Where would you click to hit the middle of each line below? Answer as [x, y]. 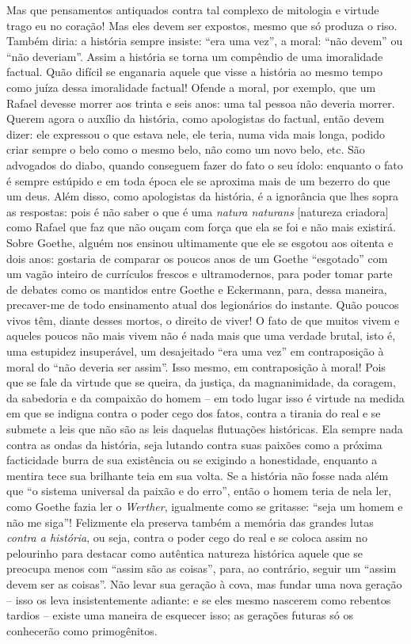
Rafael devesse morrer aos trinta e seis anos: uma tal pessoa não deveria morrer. [201, 103]
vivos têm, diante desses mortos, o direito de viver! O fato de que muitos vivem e [203, 320]
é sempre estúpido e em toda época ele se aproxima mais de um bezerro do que [198, 180]
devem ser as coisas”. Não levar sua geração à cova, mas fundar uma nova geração [204, 583]
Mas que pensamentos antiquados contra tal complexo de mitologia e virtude [193, 10]
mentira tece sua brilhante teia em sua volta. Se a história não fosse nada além [198, 475]
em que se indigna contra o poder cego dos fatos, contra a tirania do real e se [194, 413]
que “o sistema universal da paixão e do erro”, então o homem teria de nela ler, [199, 491]
